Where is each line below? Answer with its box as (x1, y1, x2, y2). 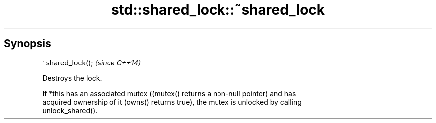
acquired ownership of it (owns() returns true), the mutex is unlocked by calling (42, 97, 302, 106)
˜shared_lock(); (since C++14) (42, 58, 141, 67)
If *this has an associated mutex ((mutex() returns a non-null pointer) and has (42, 89, 296, 98)
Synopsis (4, 37, 51, 50)
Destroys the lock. (42, 73, 102, 82)
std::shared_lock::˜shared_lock (111, 1, 325, 18)
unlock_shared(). (42, 106, 98, 115)
